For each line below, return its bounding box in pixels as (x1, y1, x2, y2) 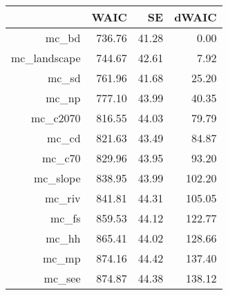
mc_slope (33, 170, 81, 186)
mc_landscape (11, 50, 81, 66)
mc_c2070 (30, 110, 81, 126)
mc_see (44, 270, 81, 286)
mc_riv (44, 190, 81, 206)
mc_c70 (41, 150, 81, 166)
